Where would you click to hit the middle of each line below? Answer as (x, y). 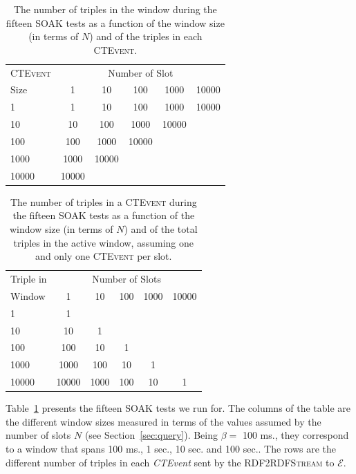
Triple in (29, 278)
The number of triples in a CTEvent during (103, 201)
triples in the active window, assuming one (103, 242)
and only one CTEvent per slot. (104, 256)
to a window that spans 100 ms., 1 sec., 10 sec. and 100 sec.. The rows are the (171, 448)
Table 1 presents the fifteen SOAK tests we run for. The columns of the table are (178, 408)
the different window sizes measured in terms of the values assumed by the (163, 421)
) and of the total (161, 228)
